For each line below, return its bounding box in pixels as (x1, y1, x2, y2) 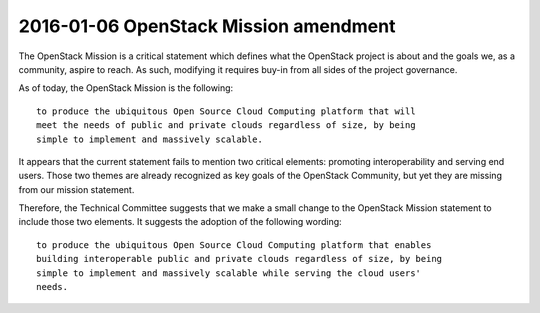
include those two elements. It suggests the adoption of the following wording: (18, 216, 342, 228)
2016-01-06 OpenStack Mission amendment (18, 15, 396, 37)
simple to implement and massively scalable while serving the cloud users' (36, 267, 422, 279)
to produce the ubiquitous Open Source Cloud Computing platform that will (36, 105, 416, 117)
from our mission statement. (18, 183, 135, 195)
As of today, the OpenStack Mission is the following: (18, 82, 234, 94)
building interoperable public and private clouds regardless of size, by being (36, 253, 443, 265)
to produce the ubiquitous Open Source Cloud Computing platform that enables (36, 239, 432, 250)
